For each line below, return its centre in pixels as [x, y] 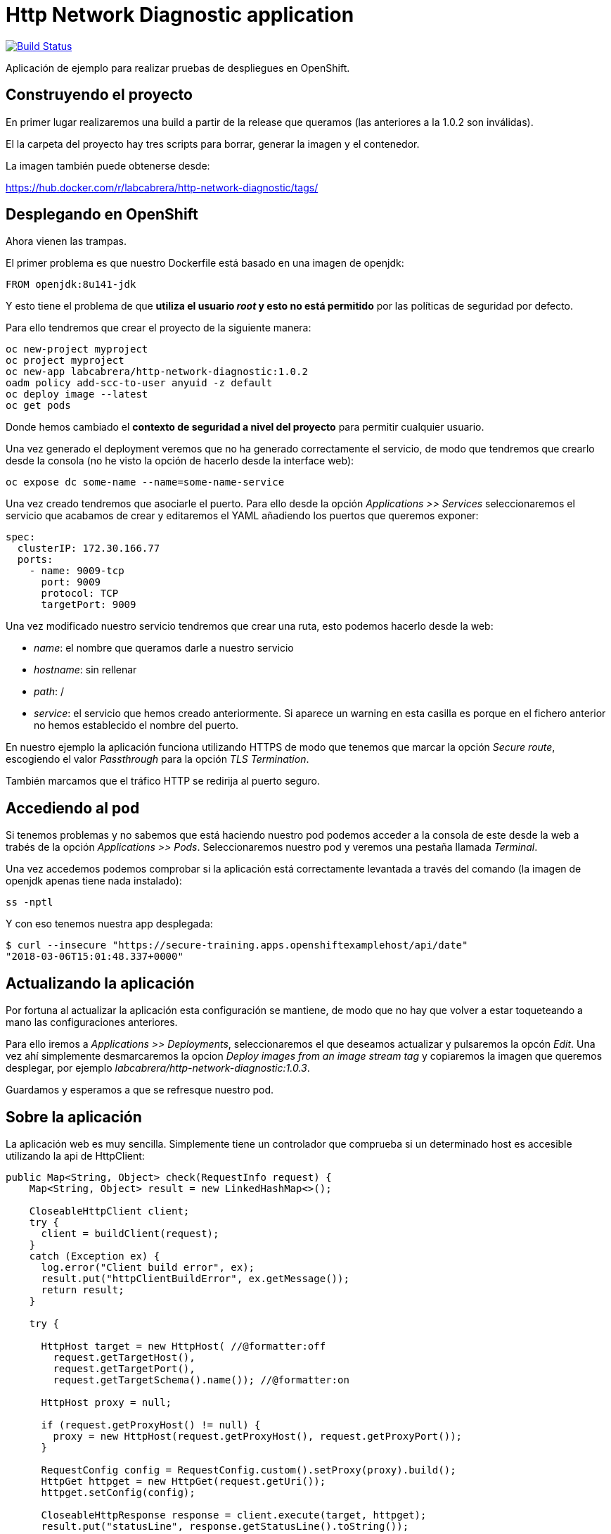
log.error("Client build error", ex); [148, 1267]
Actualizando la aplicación [100, 983]
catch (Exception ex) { [95, 1256]
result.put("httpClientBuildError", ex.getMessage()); [195, 1278]
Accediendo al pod [73, 808]
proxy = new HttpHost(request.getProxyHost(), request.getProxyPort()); [258, 1436]
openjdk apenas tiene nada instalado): [94, 881]
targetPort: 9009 [89, 605]
